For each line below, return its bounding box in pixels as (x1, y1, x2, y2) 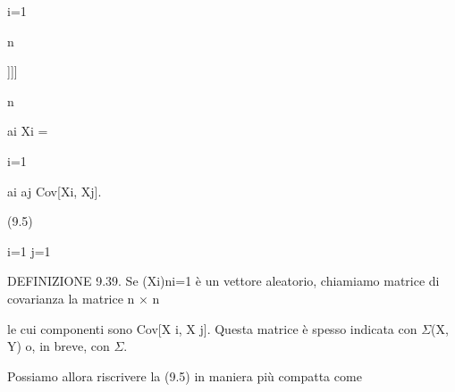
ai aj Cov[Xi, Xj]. (7, 181, 102, 200)
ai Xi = (7, 121, 48, 140)
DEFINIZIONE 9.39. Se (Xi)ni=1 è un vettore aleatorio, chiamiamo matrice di (7, 271, 440, 290)
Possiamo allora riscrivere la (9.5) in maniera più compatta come (7, 366, 362, 385)
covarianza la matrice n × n (7, 288, 160, 307)
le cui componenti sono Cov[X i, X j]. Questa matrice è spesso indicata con (7, 319, 417, 338)
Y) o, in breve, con (7, 337, 110, 355)
